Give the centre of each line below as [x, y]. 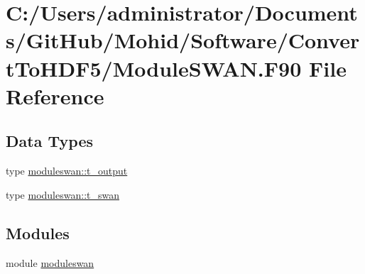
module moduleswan [50, 262]
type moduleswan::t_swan [62, 194]
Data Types [49, 141]
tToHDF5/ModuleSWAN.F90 [154, 68]
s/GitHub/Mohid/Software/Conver [183, 40]
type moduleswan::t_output [67, 171]
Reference [55, 95]
